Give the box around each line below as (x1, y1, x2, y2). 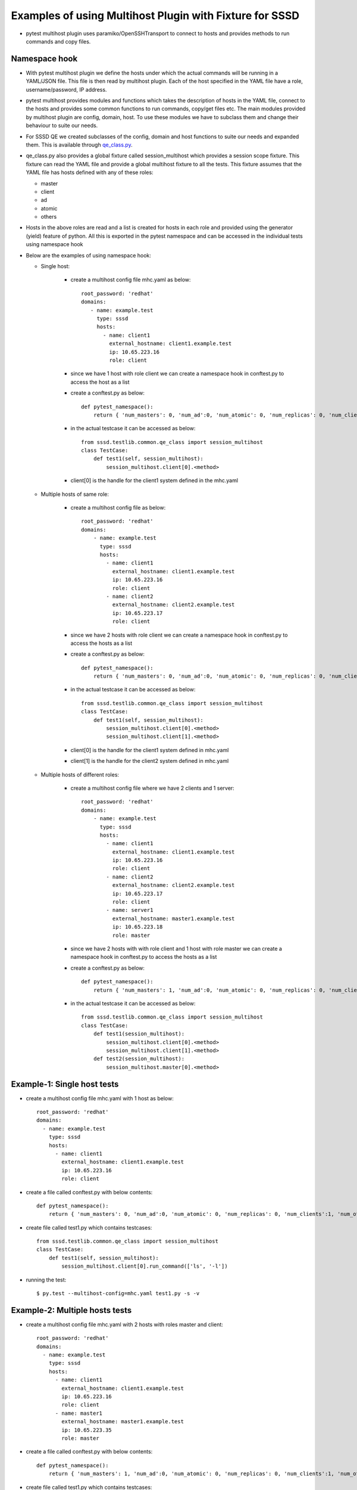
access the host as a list (70, 378, 130, 386)
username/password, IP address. (26, 86, 107, 93)
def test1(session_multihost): (93, 1030, 185, 1037)
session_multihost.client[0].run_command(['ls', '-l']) (61, 1263, 228, 1269)
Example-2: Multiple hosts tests (11, 1305, 132, 1315)
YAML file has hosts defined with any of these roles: (26, 169, 154, 176)
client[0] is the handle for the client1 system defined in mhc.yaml (70, 746, 229, 753)
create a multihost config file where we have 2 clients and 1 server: (70, 784, 234, 791)
